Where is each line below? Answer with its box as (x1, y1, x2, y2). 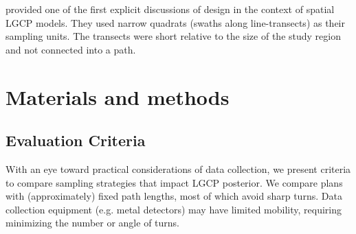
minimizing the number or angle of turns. (5, 215, 179, 230)
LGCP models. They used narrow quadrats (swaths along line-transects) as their (5, 15, 346, 30)
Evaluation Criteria (5, 130, 146, 151)
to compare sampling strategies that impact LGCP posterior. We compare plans (5, 175, 343, 189)
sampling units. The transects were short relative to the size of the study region (5, 29, 341, 43)
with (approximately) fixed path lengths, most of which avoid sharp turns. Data (5, 189, 342, 203)
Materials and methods (5, 82, 230, 110)
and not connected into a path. (5, 42, 136, 56)
